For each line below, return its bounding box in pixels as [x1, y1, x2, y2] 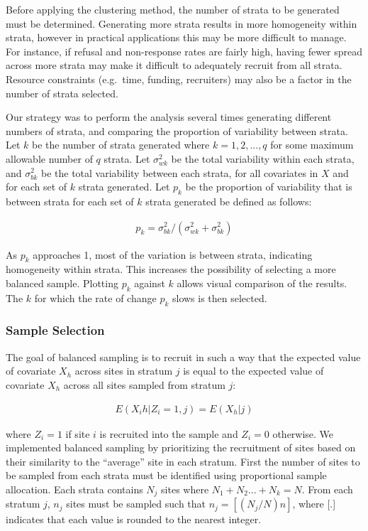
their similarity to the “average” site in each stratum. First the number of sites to [6, 454, 360, 468]
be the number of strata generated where [32, 137, 210, 152]
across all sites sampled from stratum [63, 377, 225, 392]
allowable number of [6, 151, 93, 166]
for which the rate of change [34, 290, 157, 305]
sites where [161, 481, 209, 496]
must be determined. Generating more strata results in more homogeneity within [6, 16, 357, 31]
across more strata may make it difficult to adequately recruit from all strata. [6, 58, 342, 73]
